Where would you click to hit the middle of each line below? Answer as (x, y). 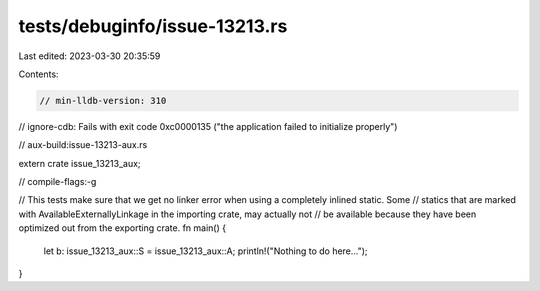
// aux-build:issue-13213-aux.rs (83, 145)
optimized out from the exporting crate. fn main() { (122, 228)
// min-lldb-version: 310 (103, 100)
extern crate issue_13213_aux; (79, 163)
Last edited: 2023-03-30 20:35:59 (89, 56)
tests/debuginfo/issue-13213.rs (153, 26)
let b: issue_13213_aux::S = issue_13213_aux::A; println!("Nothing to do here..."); (206, 251)
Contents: (38, 74)
